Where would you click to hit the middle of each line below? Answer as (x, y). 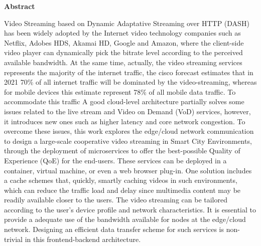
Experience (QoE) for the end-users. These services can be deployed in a (115, 160)
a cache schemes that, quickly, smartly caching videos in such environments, (121, 180)
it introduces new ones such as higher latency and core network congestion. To (125, 121)
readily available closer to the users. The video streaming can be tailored (116, 200)
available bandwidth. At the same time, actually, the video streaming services (123, 62)
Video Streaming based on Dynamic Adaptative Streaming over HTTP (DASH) (127, 23)
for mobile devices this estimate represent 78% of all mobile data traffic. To (120, 91)
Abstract (20, 6)
